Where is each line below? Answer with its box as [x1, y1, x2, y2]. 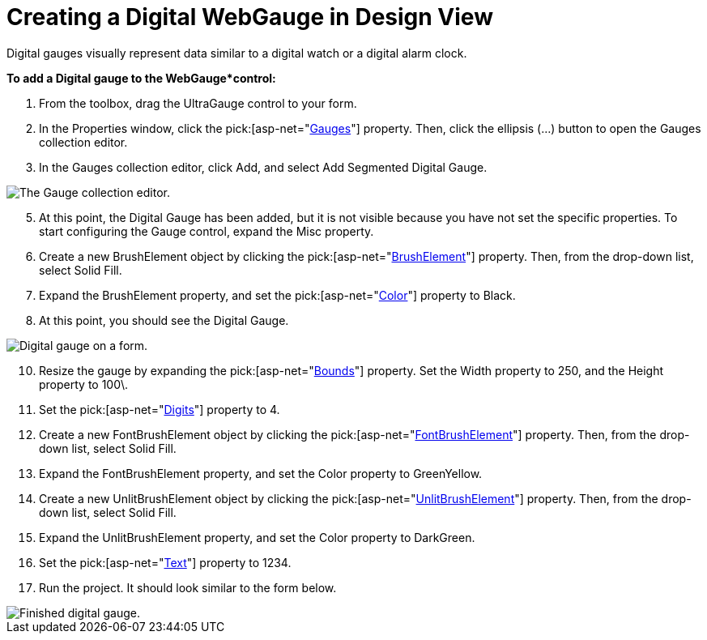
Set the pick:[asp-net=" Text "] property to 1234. [39, 555, 292, 570]
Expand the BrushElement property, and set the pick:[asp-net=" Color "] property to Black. [39, 288, 516, 302]
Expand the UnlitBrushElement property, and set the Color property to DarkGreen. [39, 530, 475, 544]
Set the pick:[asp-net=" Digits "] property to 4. [39, 402, 280, 416]
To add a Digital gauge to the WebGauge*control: [6, 70, 276, 85]
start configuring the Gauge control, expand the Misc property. [39, 224, 374, 238]
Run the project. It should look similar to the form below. [39, 580, 337, 595]
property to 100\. [39, 377, 128, 391]
